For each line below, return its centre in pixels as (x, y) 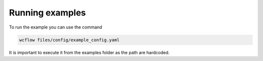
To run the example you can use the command (56, 27)
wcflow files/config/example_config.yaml (69, 40)
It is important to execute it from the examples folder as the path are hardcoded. (89, 52)
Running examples (47, 13)
